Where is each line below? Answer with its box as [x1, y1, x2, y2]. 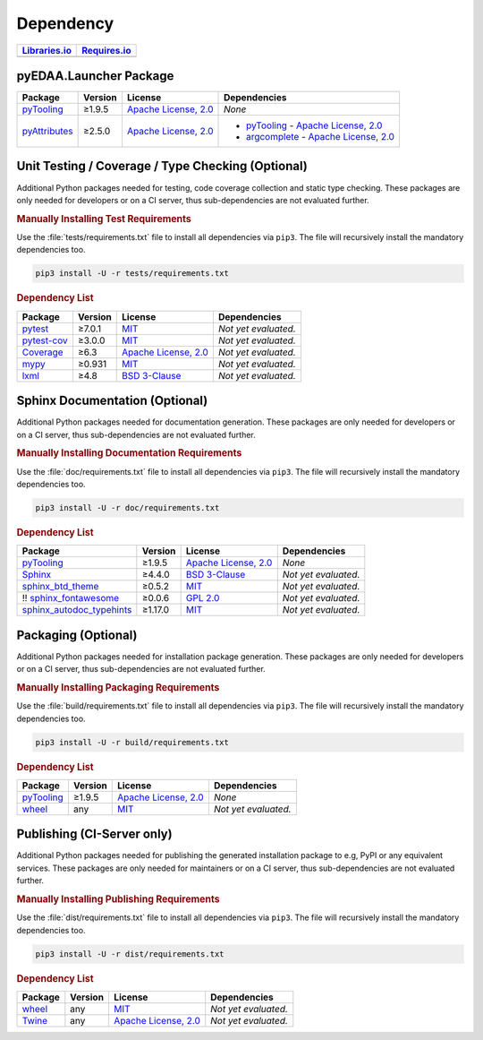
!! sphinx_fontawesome [21, 592, 120, 605]
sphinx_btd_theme [21, 580, 99, 593]
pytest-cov [21, 334, 68, 347]
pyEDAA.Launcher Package [16, 68, 174, 83]
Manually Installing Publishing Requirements [16, 892, 220, 905]
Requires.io [81, 44, 131, 56]
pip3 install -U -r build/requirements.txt [35, 737, 230, 747]
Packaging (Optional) [16, 627, 138, 642]
